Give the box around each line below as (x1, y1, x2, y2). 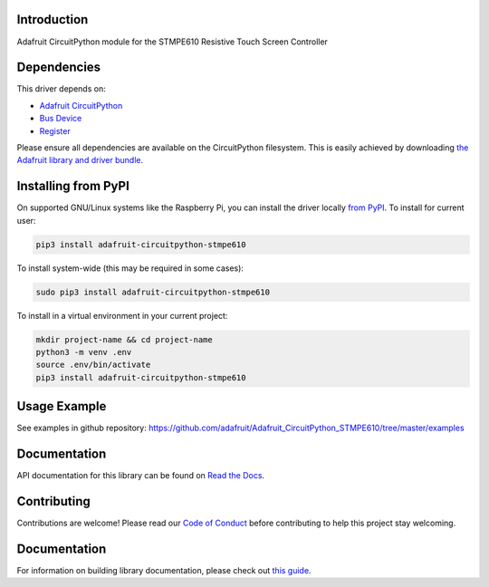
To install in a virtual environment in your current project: (16, 310, 228, 321)
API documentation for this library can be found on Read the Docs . (16, 470, 265, 481)
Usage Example (16, 399, 107, 414)
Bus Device (39, 113, 82, 124)
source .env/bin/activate (35, 360, 151, 370)
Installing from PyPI (16, 178, 130, 194)
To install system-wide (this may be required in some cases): (16, 263, 244, 274)
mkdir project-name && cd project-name (35, 334, 213, 344)
